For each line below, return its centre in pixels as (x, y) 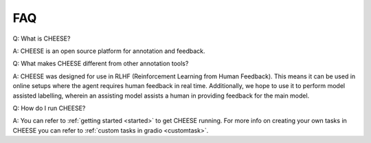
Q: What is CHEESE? (42, 38)
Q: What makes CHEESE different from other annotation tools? (101, 64)
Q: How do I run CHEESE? (49, 108)
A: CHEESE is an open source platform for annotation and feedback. (109, 51)
